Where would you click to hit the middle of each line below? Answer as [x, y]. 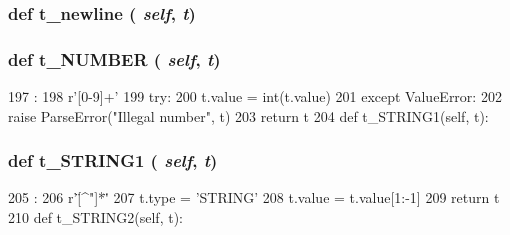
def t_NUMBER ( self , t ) [114, 58]
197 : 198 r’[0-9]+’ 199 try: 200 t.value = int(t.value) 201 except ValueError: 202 [255, 96]
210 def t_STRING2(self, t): [95, 217]
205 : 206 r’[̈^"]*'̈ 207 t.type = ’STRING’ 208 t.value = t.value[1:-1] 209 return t [254, 197]
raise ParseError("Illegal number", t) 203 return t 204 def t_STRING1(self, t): [248, 115]
